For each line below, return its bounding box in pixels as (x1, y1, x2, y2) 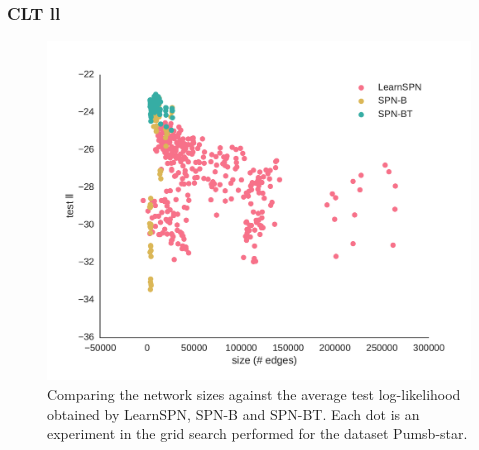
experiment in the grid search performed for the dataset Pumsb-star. (47, 423, 468, 444)
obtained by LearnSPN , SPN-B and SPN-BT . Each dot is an (47, 403, 420, 424)
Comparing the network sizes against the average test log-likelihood (47, 383, 461, 404)
